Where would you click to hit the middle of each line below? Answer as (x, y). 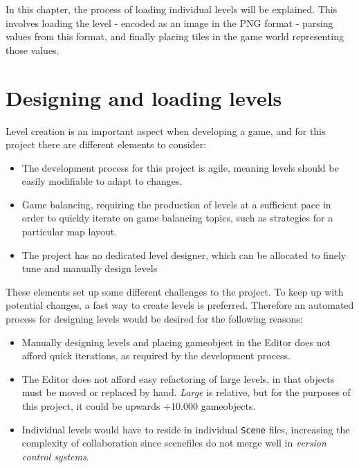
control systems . (55, 456)
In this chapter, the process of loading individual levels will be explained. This (172, 9)
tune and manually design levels (90, 268)
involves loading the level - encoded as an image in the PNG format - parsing (169, 22)
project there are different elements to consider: (106, 144)
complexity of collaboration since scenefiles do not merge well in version (174, 443)
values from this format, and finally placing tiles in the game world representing (175, 36)
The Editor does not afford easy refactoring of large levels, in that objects (178, 378)
